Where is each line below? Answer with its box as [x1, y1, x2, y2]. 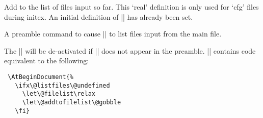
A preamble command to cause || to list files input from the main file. [4, 28, 222, 39]
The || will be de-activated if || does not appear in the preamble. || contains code [4, 45, 256, 56]
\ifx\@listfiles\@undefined [15, 82, 110, 89]
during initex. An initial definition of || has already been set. [4, 11, 193, 22]
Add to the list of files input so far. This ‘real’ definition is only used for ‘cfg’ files [4, 2, 259, 12]
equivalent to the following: [4, 55, 89, 66]
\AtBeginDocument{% [8, 73, 74, 81]
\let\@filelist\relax [22, 90, 95, 98]
